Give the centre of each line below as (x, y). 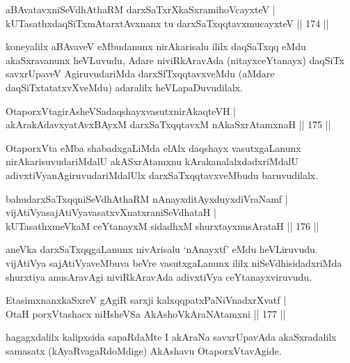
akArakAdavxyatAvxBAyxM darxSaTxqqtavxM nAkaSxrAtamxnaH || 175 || (168, 124)
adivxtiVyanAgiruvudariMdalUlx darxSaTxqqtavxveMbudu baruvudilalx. (162, 175)
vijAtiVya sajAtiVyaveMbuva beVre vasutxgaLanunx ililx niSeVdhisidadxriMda (174, 262)
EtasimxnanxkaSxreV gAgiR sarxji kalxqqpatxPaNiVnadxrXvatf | (146, 300)
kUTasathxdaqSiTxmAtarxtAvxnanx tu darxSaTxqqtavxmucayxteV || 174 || (167, 23)
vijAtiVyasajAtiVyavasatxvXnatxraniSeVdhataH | (111, 212)
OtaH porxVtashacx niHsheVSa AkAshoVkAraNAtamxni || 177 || (146, 313)
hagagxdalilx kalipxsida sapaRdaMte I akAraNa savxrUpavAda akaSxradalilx (171, 337)
